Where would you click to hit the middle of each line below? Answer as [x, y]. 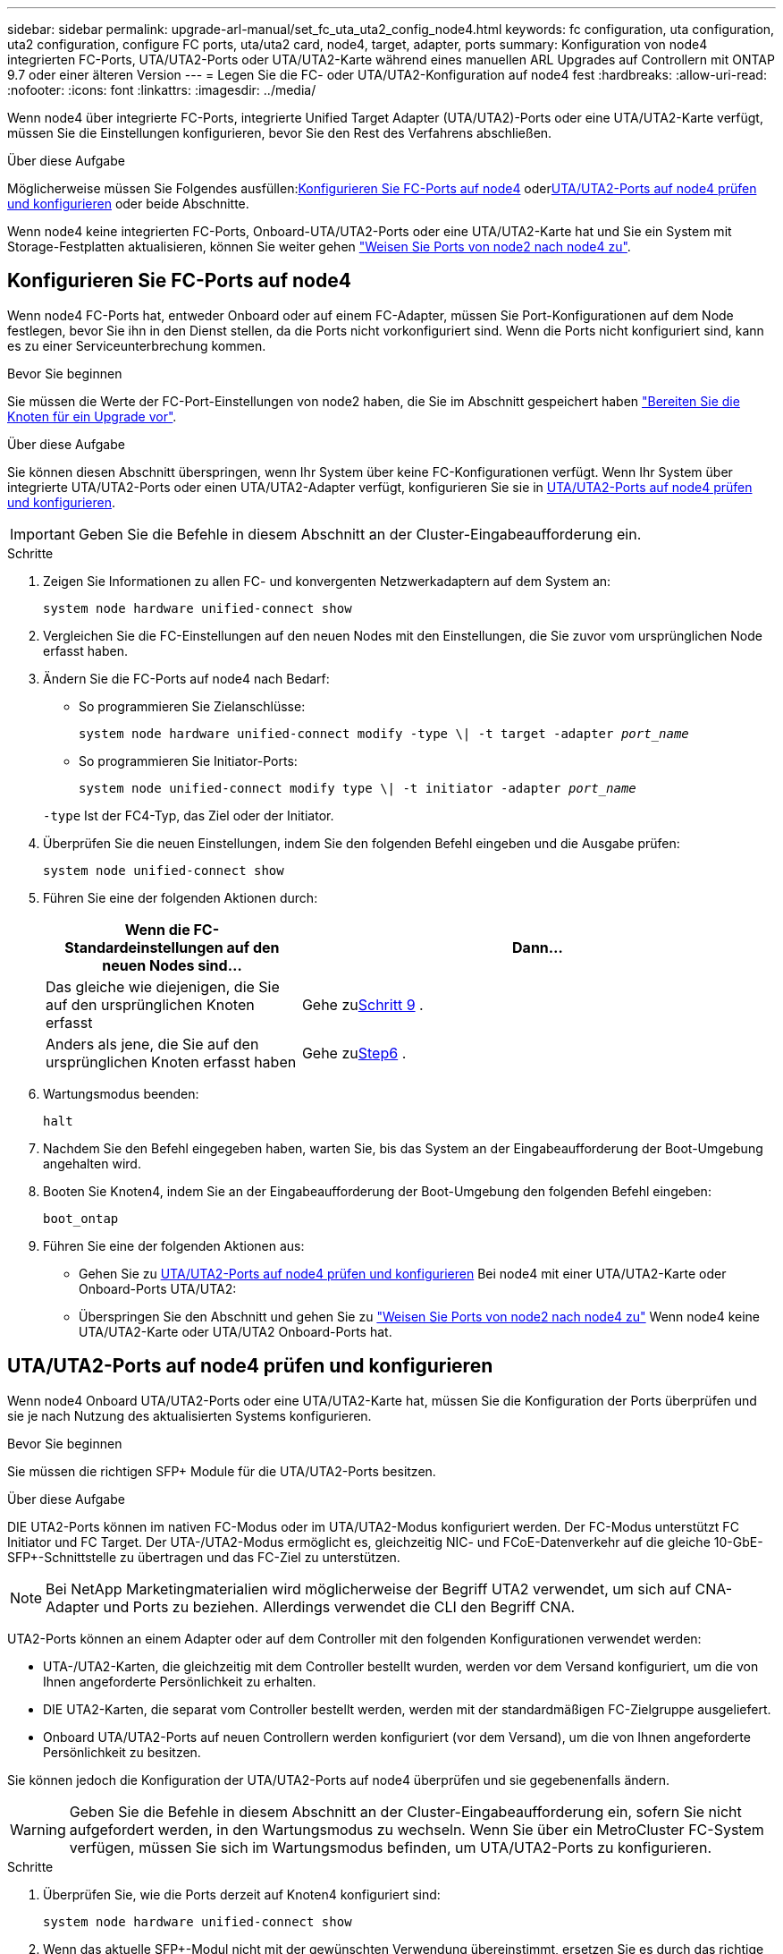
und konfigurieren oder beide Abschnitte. [128, 204]
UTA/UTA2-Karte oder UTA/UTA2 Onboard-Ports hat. [236, 1331]
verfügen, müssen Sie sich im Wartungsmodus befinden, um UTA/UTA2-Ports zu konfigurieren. [390, 1847]
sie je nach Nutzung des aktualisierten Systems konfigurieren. [189, 1415]
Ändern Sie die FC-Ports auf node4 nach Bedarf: [186, 678]
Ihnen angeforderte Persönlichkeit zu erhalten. [180, 1681]
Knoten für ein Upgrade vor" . [92, 416]
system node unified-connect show [164, 870]
